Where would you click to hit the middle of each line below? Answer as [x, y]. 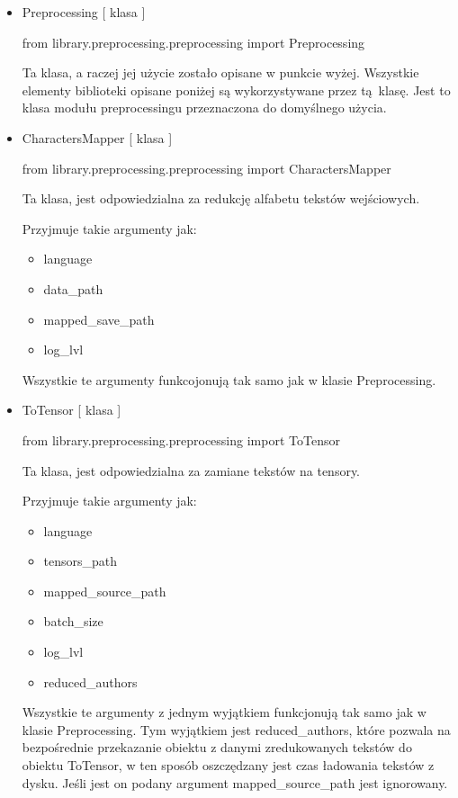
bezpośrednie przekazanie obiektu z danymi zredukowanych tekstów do [217, 747]
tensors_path [81, 561]
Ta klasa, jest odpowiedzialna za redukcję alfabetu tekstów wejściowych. [221, 198]
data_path [73, 288]
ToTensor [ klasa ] [72, 410]
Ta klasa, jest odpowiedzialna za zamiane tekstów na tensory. [191, 470]
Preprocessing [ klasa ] [84, 12]
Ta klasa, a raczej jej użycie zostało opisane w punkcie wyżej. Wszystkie [220, 72]
